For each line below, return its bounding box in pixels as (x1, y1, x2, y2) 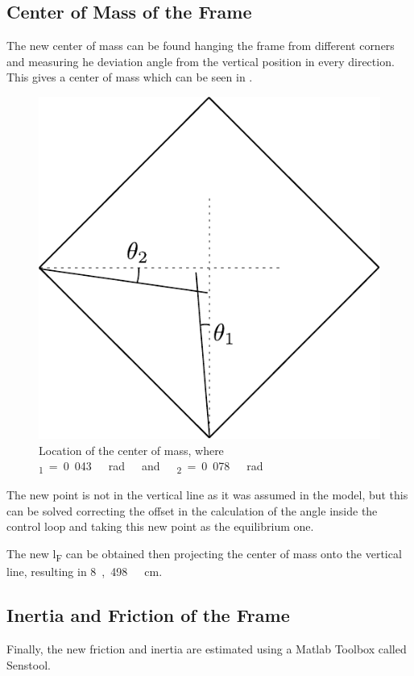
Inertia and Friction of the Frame (6, 603, 290, 628)
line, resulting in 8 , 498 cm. (6, 563, 163, 580)
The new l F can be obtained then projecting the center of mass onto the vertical (6, 545, 402, 564)
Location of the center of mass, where (39, 441, 224, 458)
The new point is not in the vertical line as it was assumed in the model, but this (6, 486, 408, 503)
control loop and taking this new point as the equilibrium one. (6, 518, 314, 535)
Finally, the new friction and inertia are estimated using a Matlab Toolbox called (6, 641, 407, 657)
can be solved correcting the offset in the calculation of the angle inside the (6, 502, 378, 519)
